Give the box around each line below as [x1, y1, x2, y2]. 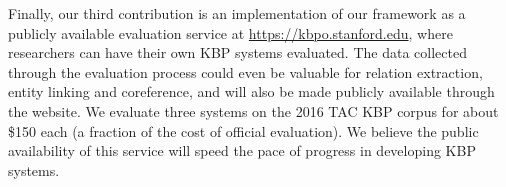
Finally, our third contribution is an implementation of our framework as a [8, 3, 466, 23]
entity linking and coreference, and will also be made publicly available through [8, 81, 495, 102]
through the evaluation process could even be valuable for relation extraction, [8, 61, 483, 82]
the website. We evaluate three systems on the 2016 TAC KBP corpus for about [8, 100, 499, 121]
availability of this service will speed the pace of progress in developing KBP [8, 140, 476, 161]
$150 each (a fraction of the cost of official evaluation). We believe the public [8, 120, 479, 141]
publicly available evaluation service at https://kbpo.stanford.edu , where [8, 22, 453, 43]
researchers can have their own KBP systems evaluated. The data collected [8, 42, 467, 63]
